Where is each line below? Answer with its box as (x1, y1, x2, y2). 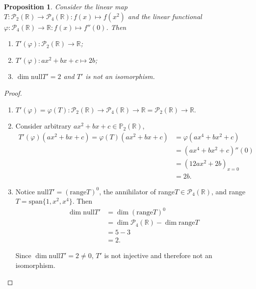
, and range (211, 186, 246, 196)
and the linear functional (128, 11, 202, 21)
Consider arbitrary (15, 121, 72, 131)
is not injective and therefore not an (104, 250, 212, 261)
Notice (15, 186, 35, 196)
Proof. (4, 87, 22, 98)
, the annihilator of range (99, 186, 175, 196)
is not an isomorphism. (85, 71, 155, 81)
